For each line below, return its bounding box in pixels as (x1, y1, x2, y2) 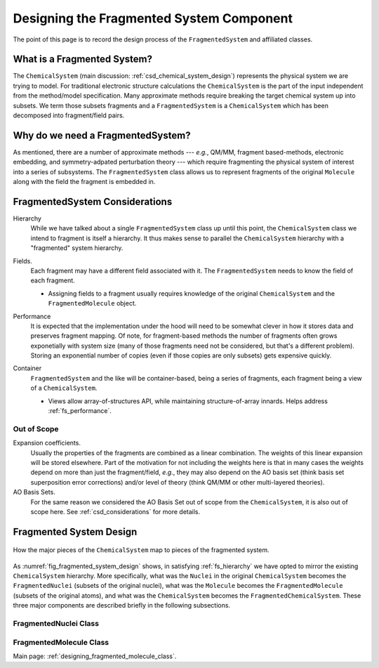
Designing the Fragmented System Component (13, 11, 293, 26)
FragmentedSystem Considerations (13, 195, 173, 207)
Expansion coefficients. (13, 439, 81, 447)
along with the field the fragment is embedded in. (13, 178, 156, 186)
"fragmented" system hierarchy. (30, 244, 124, 252)
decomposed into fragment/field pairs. (13, 111, 125, 119)
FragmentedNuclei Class (13, 619, 100, 629)
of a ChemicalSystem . (30, 384, 98, 393)
